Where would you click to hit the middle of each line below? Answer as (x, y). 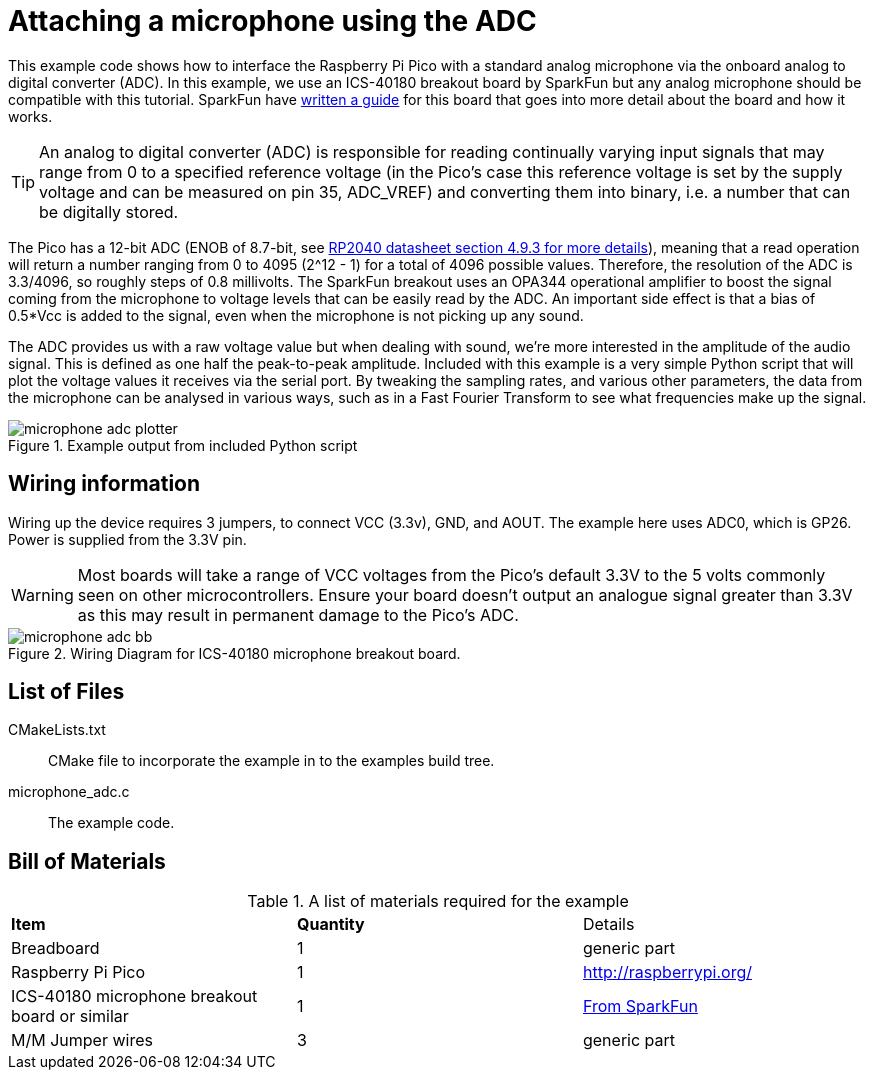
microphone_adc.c (69, 792)
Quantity (330, 924)
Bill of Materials (87, 861)
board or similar (70, 1016)
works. (30, 116)
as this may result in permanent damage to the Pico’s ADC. (298, 614)
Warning (42, 594)
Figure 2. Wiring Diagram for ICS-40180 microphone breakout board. (234, 653)
